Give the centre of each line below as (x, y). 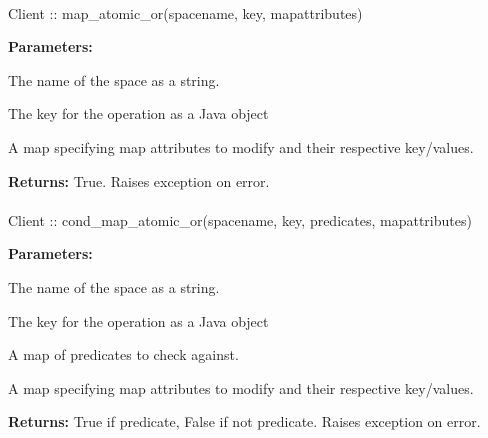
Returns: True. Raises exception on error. (139, 180)
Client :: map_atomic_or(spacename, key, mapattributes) (185, 12)
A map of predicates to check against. (123, 354)
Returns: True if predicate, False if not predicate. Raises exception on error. (244, 421)
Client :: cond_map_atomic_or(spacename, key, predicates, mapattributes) (240, 219)
